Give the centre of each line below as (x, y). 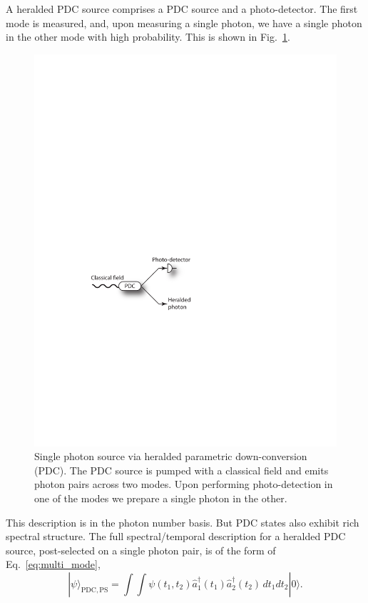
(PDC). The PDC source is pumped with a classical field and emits (182, 470)
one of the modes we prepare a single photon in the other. (161, 498)
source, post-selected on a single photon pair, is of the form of (141, 550)
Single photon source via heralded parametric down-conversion (171, 456)
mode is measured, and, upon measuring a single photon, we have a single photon (184, 23)
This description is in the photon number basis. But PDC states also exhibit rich (183, 522)
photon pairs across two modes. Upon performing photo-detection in (184, 484)
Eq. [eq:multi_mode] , (53, 564)
